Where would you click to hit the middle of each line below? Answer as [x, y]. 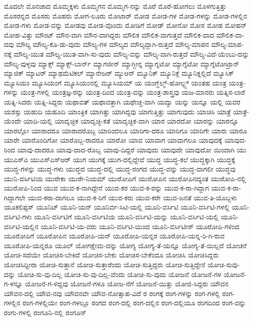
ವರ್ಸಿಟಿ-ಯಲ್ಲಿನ [21, 226]
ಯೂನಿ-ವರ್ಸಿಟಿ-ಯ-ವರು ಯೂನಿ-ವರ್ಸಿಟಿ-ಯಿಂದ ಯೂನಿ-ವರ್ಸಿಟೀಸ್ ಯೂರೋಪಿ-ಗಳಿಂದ [140, 226]
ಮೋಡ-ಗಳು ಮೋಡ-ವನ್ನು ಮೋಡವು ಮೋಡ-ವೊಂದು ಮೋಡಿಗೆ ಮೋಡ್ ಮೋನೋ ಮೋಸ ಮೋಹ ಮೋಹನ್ [126, 25]
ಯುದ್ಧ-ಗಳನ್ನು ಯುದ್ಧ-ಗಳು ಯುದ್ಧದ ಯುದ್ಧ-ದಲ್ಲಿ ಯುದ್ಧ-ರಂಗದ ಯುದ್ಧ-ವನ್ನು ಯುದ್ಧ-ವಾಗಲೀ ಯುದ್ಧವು [120, 169]
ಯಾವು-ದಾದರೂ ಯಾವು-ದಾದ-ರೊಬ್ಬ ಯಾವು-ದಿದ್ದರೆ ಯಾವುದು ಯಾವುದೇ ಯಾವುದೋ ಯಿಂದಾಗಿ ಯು [132, 149]
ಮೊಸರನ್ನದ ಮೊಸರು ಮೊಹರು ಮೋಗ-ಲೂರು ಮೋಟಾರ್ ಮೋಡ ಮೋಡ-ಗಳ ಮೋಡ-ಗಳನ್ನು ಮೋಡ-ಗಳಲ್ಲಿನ [126, 15]
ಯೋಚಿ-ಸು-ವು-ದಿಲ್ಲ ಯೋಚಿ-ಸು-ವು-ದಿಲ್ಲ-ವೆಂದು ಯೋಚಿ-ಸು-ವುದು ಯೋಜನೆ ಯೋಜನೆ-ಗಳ [119, 274]
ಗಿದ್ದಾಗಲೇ [15, 197]
